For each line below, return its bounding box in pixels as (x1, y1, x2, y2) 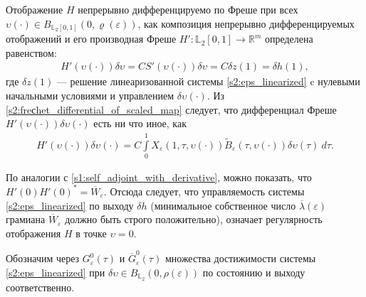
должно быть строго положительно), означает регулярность (65, 212, 323, 227)
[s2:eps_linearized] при (6, 264, 105, 279)
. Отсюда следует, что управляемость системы (103, 183, 305, 198)
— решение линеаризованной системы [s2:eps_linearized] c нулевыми (56, 74, 360, 89)
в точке (75, 225, 107, 240)
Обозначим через (6, 251, 80, 266)
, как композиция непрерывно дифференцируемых (137, 16, 355, 31)
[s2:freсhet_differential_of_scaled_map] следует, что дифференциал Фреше (6, 102, 337, 117)
